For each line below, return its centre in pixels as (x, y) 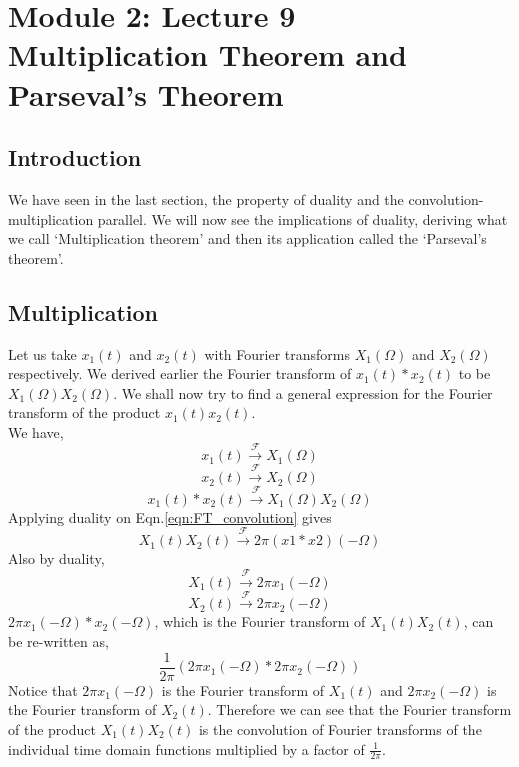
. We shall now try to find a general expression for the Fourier (303, 392)
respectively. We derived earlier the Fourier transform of (180, 373)
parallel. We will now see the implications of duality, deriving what (302, 218)
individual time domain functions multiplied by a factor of (186, 748)
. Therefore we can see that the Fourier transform (359, 709)
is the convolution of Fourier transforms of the (340, 728)
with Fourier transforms (277, 353)
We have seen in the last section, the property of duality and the (206, 198)
